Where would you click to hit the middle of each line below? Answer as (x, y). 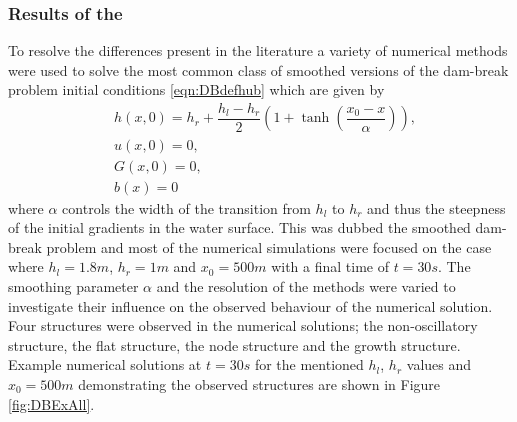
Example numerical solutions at (105, 364)
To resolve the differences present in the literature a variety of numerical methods (258, 50)
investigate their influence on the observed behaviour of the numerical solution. (250, 305)
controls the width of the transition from (186, 207)
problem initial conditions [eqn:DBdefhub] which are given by (196, 89)
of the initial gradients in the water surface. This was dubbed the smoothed (239, 227)
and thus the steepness (436, 207)
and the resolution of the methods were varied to (306, 285)
